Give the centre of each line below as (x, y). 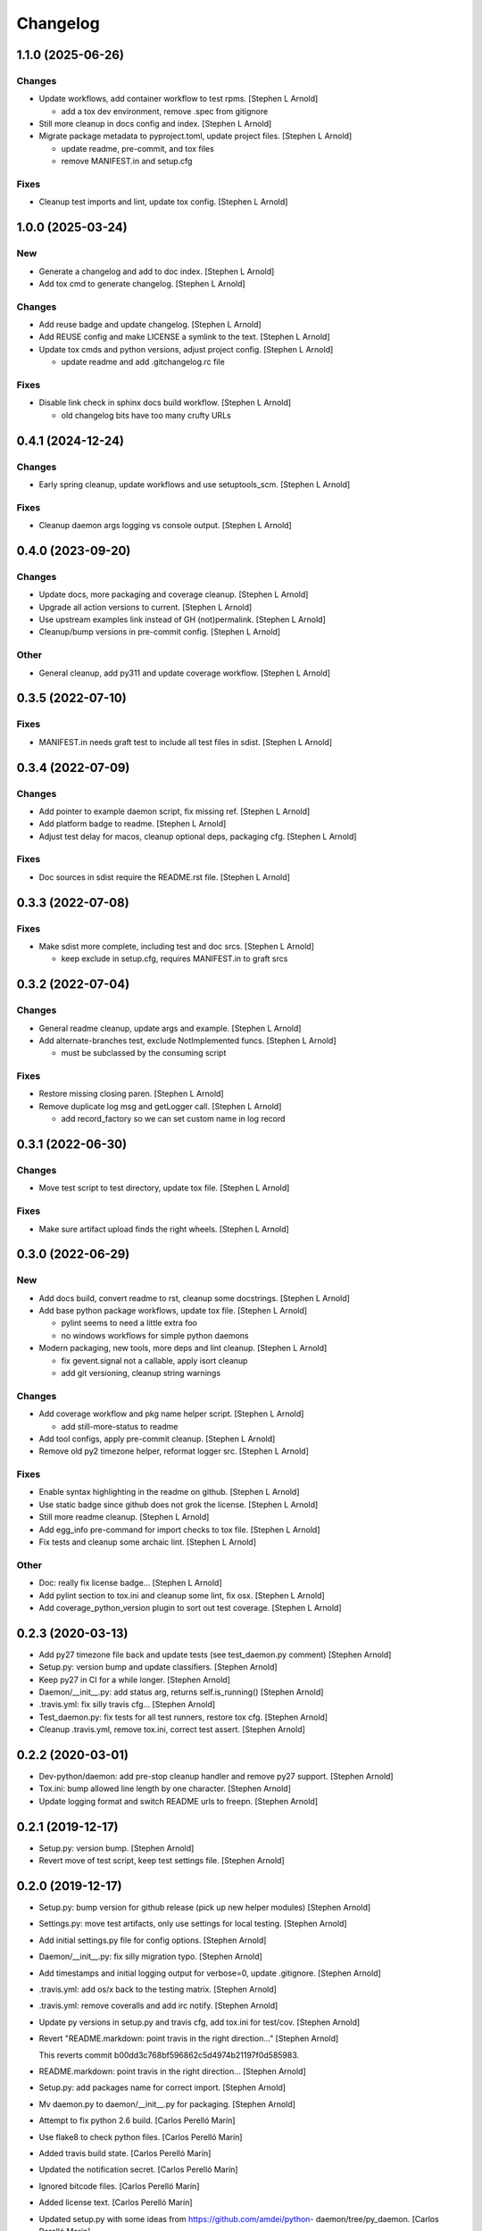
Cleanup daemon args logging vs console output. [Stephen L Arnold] (165, 526)
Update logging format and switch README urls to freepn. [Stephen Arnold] (179, 1801)
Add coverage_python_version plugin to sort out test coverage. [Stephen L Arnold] (191, 1607)
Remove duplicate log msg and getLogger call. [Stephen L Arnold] (160, 1106)
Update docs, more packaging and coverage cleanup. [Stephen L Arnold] (174, 594)
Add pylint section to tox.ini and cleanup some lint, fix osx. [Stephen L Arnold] (182, 1595)
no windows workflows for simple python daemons (155, 1335)
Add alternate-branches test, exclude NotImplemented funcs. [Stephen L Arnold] (187, 1041)
